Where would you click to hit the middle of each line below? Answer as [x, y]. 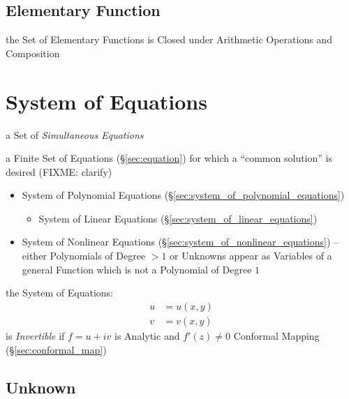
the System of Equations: [59, 293]
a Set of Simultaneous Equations [75, 134]
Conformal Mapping [276, 335]
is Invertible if [35, 335]
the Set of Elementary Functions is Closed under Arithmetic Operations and [169, 39]
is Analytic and [147, 335]
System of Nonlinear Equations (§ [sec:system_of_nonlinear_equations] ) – [180, 242]
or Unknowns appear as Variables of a [251, 256]
